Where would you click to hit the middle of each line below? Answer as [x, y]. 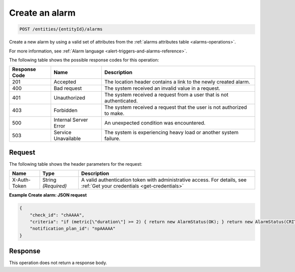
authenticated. [121, 101]
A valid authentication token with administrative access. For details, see [164, 180]
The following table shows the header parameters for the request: [76, 164]
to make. [114, 114]
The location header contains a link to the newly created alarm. [177, 82]
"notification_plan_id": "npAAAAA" [73, 229]
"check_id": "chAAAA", [57, 215]
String [49, 180]
